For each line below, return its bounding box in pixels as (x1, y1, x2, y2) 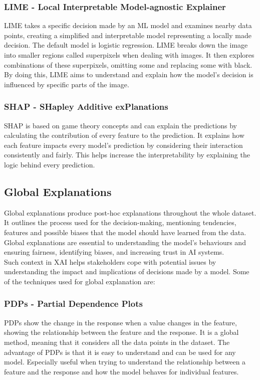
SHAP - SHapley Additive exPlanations (4, 100, 168, 113)
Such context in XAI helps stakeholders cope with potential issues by (4, 256, 216, 267)
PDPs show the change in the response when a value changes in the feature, (4, 317, 237, 327)
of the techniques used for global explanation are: (4, 276, 155, 286)
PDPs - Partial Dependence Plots (4, 297, 143, 310)
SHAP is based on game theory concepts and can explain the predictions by (4, 120, 237, 130)
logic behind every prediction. (4, 159, 95, 169)
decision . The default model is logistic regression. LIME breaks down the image (4, 40, 248, 50)
